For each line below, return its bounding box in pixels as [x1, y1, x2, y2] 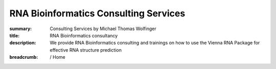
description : [9, 40, 36, 46]
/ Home [50, 54, 66, 60]
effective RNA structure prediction [50, 47, 122, 53]
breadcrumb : [9, 54, 38, 60]
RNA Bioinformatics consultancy [50, 32, 118, 38]
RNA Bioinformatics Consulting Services [9, 8, 186, 19]
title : [9, 32, 20, 38]
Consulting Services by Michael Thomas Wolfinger [50, 26, 156, 32]
